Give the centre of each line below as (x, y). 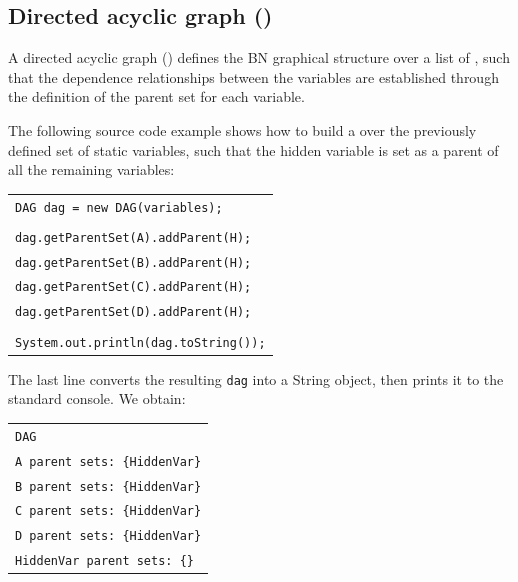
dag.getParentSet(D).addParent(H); (133, 312)
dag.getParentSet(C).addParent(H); (133, 287)
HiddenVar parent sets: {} (104, 561)
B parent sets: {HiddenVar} (108, 486)
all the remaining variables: (91, 169)
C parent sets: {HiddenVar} (108, 511)
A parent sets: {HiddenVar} (108, 461)
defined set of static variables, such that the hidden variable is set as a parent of (253, 149)
